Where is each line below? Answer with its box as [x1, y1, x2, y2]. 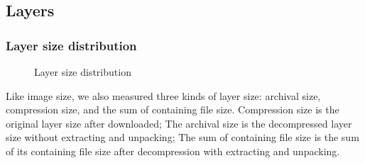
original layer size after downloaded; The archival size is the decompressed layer [6, 116, 352, 130]
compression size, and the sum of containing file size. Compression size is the [6, 102, 339, 117]
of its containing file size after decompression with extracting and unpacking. [6, 143, 340, 158]
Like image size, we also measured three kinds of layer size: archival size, [6, 88, 321, 103]
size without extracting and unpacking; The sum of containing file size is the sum [6, 130, 359, 145]
